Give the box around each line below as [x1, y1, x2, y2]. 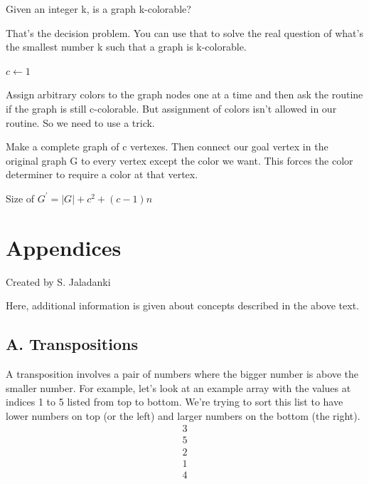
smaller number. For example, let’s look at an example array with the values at [6, 380, 351, 395]
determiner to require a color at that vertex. [6, 167, 198, 182]
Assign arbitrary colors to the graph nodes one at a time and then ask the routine [6, 87, 363, 102]
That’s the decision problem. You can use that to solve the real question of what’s [6, 25, 363, 40]
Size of [6, 190, 35, 205]
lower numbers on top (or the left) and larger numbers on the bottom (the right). [6, 408, 360, 423]
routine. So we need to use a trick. [6, 115, 155, 130]
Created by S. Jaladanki [6, 274, 111, 289]
